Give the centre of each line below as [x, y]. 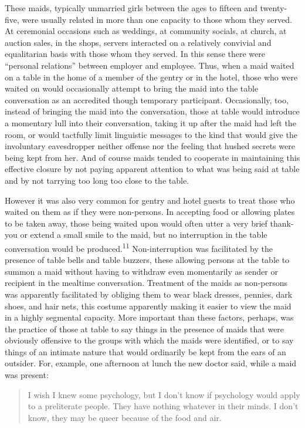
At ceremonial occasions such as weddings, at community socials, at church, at [146, 31]
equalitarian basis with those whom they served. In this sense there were [135, 54]
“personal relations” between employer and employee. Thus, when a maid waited [150, 65]
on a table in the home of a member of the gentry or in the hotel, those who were [151, 77]
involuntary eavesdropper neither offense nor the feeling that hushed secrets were [150, 146]
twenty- [274, 8]
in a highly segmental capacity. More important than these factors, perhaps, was [149, 317]
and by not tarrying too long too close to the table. [97, 180]
